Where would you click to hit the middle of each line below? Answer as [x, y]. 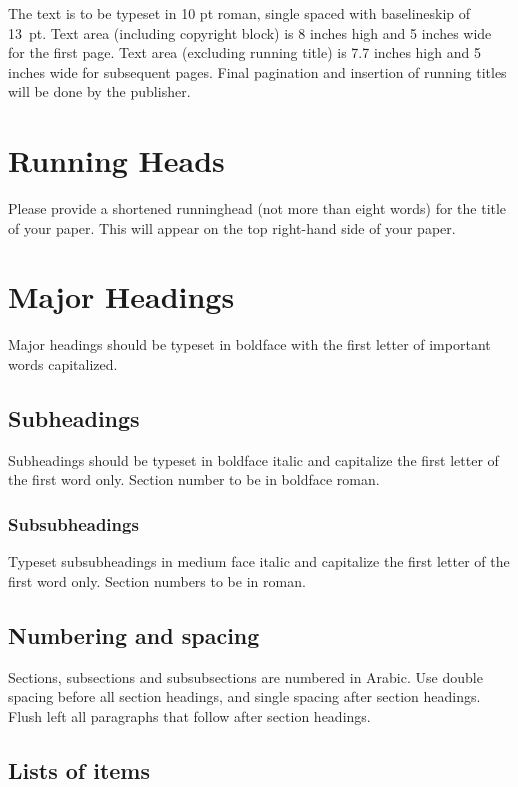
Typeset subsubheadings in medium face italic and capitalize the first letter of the [259, 561]
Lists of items [79, 769]
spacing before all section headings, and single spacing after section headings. [244, 696]
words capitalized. [63, 364]
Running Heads [116, 160]
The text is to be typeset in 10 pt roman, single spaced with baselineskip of [239, 13]
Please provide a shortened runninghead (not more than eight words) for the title [257, 208]
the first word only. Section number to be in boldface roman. [194, 479]
